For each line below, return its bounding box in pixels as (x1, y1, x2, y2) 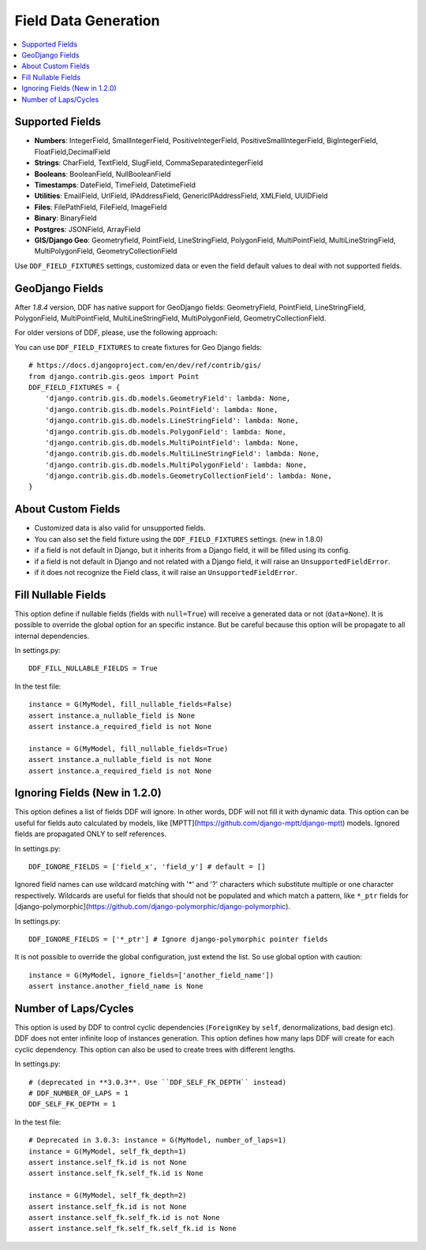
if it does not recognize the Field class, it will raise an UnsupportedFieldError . (34, 567, 297, 576)
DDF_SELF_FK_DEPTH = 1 (28, 1100, 117, 1109)
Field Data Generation (14, 12, 160, 29)
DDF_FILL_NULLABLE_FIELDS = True (28, 664, 158, 673)
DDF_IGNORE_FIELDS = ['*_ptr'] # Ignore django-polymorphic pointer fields (28, 934, 328, 944)
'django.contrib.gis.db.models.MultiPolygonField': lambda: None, (44, 460, 308, 469)
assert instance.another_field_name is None (28, 982, 204, 991)
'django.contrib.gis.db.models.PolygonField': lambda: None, (44, 427, 287, 436)
